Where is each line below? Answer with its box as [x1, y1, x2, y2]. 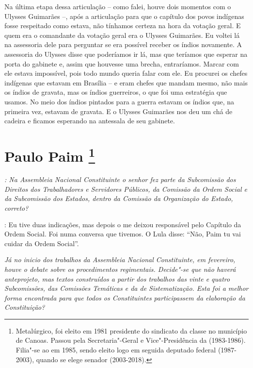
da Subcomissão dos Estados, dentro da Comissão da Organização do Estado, [4, 193, 233, 203]
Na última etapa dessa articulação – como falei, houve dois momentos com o [4, 1, 231, 11]
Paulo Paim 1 [4, 144, 95, 166]
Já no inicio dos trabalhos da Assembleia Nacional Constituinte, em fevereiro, [4, 254, 236, 265]
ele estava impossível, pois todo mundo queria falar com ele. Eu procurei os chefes [4, 68, 248, 78]
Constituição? [4, 302, 45, 312]
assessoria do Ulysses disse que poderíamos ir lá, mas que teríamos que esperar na [4, 49, 248, 59]
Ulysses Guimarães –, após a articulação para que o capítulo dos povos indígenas [4, 11, 244, 21]
